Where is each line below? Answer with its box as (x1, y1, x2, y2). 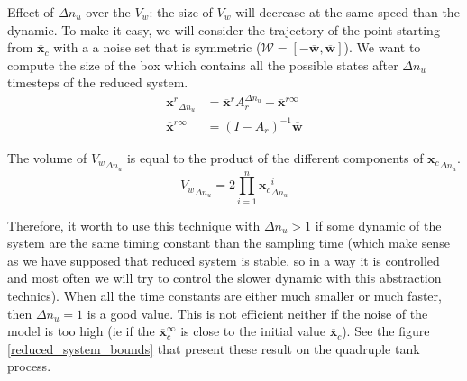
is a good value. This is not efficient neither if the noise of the (87, 304, 428, 322)
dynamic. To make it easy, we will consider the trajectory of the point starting (7, 20, 440, 39)
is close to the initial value (180, 322, 325, 340)
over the (86, 3, 131, 21)
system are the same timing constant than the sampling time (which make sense (7, 233, 450, 252)
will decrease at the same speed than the (235, 3, 460, 21)
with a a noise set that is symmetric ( (53, 38, 261, 57)
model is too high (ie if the (7, 322, 155, 340)
